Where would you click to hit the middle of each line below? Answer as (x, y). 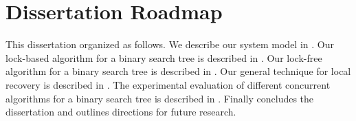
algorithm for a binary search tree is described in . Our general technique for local (178, 71)
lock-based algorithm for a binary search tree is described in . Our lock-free (164, 57)
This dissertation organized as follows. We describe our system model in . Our (170, 44)
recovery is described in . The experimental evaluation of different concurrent (168, 84)
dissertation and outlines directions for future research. (121, 112)
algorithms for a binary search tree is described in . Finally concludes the (160, 98)
